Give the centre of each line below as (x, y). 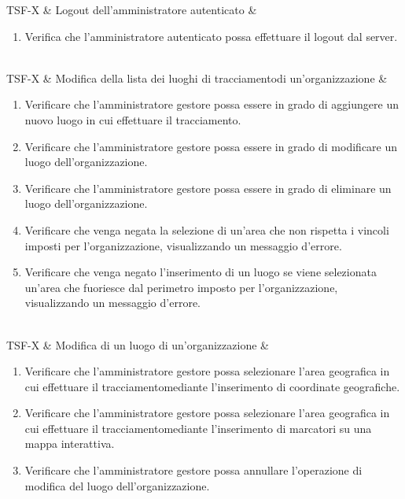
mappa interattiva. (70, 444)
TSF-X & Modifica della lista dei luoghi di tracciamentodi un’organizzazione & (197, 78)
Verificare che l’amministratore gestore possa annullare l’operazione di (193, 470)
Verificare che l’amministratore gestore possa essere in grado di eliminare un (208, 188)
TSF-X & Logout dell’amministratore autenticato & (132, 9)
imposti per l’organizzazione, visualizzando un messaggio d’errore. (183, 245)
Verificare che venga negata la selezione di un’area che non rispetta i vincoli (207, 229)
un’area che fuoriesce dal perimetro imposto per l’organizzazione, (181, 287)
